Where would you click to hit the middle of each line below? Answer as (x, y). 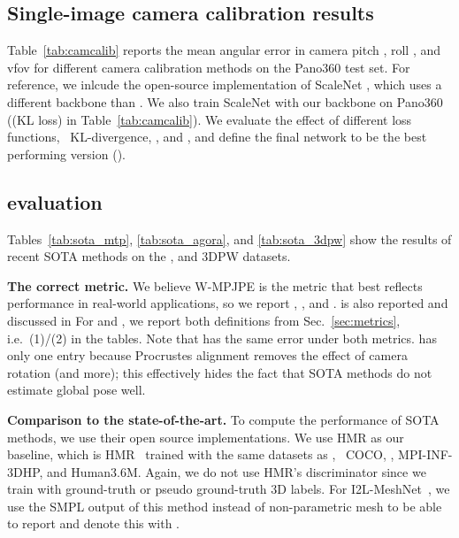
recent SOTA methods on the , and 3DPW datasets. (149, 256)
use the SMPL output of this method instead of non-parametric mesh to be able (225, 506)
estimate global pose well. (76, 390)
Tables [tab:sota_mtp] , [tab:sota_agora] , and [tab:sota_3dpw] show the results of (229, 238)
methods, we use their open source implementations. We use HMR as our (206, 437)
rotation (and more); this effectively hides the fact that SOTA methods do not (220, 372)
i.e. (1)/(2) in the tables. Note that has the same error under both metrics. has (222, 338)
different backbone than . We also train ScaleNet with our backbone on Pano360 (225, 101)
